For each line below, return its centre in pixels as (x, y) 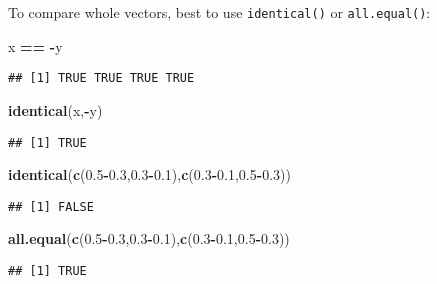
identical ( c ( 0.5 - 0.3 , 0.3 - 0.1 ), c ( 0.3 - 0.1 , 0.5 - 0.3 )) (149, 174)
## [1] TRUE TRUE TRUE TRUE (101, 78)
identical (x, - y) (55, 109)
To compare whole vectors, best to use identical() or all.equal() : (219, 12)
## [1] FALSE (51, 206)
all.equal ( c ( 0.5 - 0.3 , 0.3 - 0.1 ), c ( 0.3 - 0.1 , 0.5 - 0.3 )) (149, 238)
